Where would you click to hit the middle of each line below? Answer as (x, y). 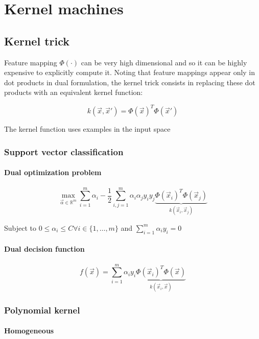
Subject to (20, 227)
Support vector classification (64, 151)
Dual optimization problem (53, 172)
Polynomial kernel (42, 310)
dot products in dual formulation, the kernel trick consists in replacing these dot (130, 82)
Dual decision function (44, 249)
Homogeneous (29, 331)
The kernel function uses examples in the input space (87, 129)
